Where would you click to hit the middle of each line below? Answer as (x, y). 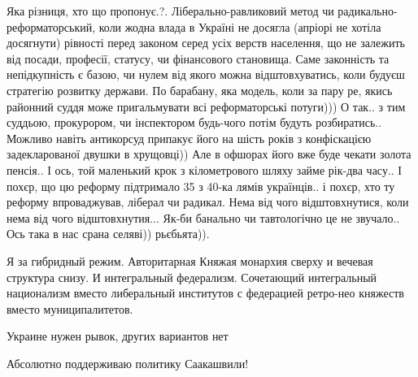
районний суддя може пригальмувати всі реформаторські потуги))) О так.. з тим (206, 106)
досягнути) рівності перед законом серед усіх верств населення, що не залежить (206, 43)
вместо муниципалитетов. (70, 308)
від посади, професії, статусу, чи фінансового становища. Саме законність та (198, 58)
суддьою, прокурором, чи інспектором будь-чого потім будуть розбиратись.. (194, 122)
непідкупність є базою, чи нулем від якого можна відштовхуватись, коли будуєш (206, 74)
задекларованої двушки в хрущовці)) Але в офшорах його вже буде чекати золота (209, 154)
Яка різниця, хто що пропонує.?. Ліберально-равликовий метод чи (170, 11)
